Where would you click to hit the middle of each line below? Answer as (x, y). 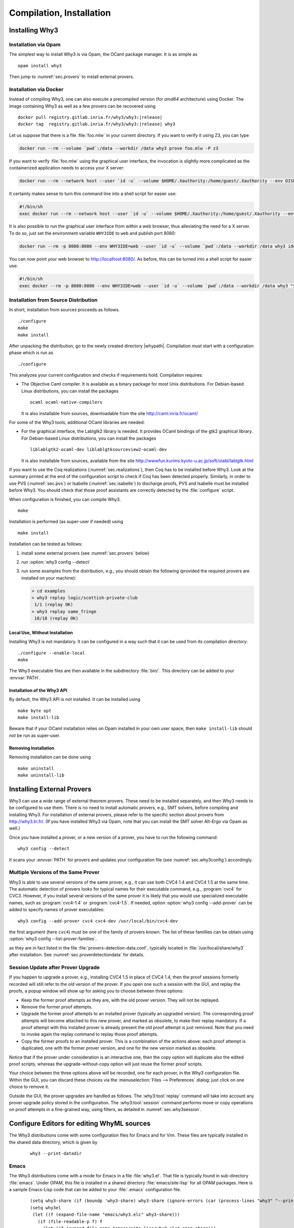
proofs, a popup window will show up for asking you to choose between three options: (96, 991)
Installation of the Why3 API (38, 690)
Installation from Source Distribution (53, 300)
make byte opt (35, 711)
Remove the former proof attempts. (57, 1006)
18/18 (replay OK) (56, 618)
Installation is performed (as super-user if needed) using (66, 522)
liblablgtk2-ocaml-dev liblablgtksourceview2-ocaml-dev (98, 450)
